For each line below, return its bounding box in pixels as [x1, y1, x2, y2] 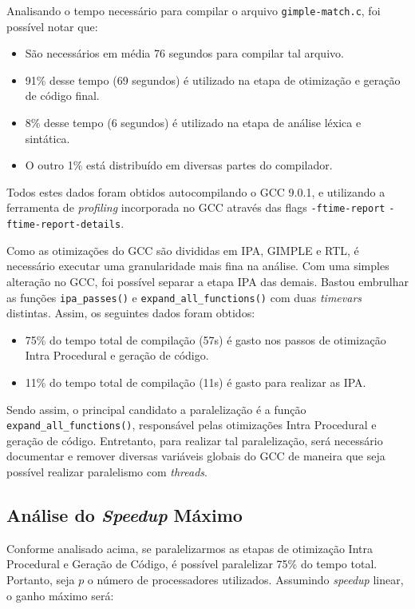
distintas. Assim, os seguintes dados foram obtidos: [6, 304, 255, 321]
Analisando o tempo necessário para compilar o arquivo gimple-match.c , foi [6, 2, 381, 18]
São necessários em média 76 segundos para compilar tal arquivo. [25, 45, 344, 62]
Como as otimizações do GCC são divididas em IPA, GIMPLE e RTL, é [6, 241, 359, 258]
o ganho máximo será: [6, 587, 114, 603]
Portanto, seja [6, 571, 75, 587]
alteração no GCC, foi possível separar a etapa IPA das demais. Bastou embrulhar [6, 273, 409, 289]
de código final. [25, 87, 100, 104]
